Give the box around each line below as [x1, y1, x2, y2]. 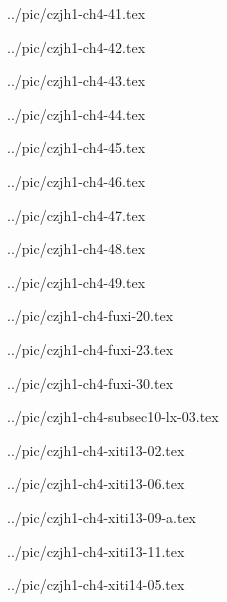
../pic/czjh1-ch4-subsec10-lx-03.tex [7, 406, 219, 427]
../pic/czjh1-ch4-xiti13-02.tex [7, 439, 185, 460]
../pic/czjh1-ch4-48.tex [7, 238, 146, 259]
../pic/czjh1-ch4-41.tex [7, 3, 146, 23]
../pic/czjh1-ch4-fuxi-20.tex [7, 305, 174, 326]
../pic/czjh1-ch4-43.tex [7, 70, 146, 91]
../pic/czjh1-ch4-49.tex [7, 271, 146, 292]
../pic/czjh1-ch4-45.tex [7, 137, 146, 158]
